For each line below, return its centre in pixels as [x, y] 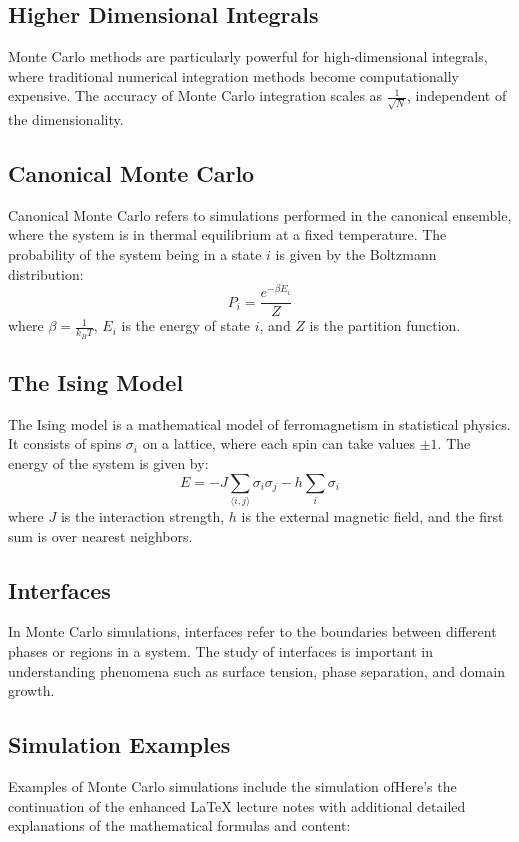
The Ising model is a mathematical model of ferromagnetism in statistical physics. [259, 423]
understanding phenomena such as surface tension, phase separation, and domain [256, 670]
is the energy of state [186, 325]
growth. [31, 690]
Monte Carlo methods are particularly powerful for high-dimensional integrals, [248, 56]
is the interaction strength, [142, 515]
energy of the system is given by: [108, 463]
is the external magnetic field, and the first [372, 515]
